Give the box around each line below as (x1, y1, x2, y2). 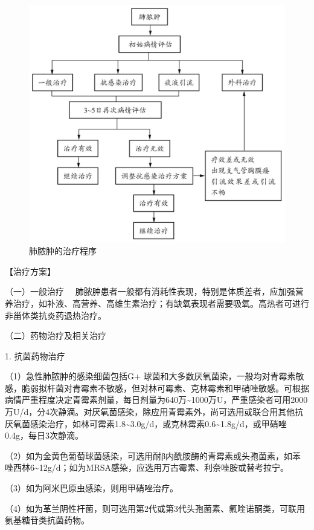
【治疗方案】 (5, 264, 56, 277)
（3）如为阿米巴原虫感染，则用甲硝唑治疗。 (5, 482, 178, 494)
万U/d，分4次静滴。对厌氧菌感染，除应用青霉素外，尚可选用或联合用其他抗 (5, 405, 304, 418)
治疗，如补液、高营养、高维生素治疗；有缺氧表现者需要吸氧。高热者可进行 (13, 296, 309, 309)
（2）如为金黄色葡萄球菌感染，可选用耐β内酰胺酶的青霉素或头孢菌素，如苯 (5, 449, 301, 462)
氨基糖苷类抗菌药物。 (5, 514, 89, 526)
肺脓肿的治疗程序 (29, 244, 97, 257)
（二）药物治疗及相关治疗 (5, 329, 106, 342)
